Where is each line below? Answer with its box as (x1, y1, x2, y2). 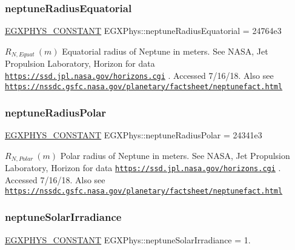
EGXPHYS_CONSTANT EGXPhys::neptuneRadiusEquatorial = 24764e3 (5, 24, 282, 37)
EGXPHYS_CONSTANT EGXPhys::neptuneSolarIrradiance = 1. (5, 233, 251, 246)
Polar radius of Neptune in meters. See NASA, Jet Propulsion (60, 149, 290, 161)
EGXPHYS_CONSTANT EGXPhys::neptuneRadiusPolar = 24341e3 (5, 129, 262, 141)
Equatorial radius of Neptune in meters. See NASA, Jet (62, 44, 268, 57)
